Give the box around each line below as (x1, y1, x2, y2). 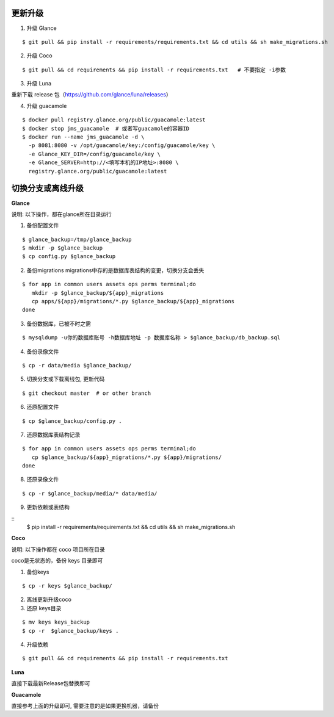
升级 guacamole (26, 102, 67, 109)
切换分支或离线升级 (11, 183, 84, 193)
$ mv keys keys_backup (22, 619, 90, 625)
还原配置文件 (26, 403, 59, 411)
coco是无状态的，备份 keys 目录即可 (11, 557, 103, 564)
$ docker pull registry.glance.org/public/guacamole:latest (22, 117, 206, 123)
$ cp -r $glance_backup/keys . (22, 627, 119, 634)
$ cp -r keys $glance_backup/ (22, 583, 113, 589)
